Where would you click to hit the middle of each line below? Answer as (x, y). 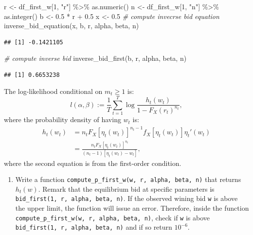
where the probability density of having (63, 119)
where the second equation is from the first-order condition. (93, 163)
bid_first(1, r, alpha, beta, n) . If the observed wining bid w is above (126, 198)
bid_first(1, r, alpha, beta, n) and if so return (94, 227)
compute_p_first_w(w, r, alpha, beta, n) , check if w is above (113, 217)
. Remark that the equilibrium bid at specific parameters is (126, 189)
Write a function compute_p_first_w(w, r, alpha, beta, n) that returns (128, 179)
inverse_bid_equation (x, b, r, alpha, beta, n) (72, 26)
